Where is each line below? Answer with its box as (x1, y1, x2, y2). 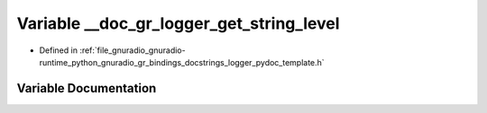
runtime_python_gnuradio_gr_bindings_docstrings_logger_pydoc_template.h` (39, 56, 325, 67)
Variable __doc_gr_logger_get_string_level (16, 13, 340, 33)
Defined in (39, 45, 78, 56)
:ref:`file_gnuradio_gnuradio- (79, 45, 186, 56)
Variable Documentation (16, 81, 157, 96)
